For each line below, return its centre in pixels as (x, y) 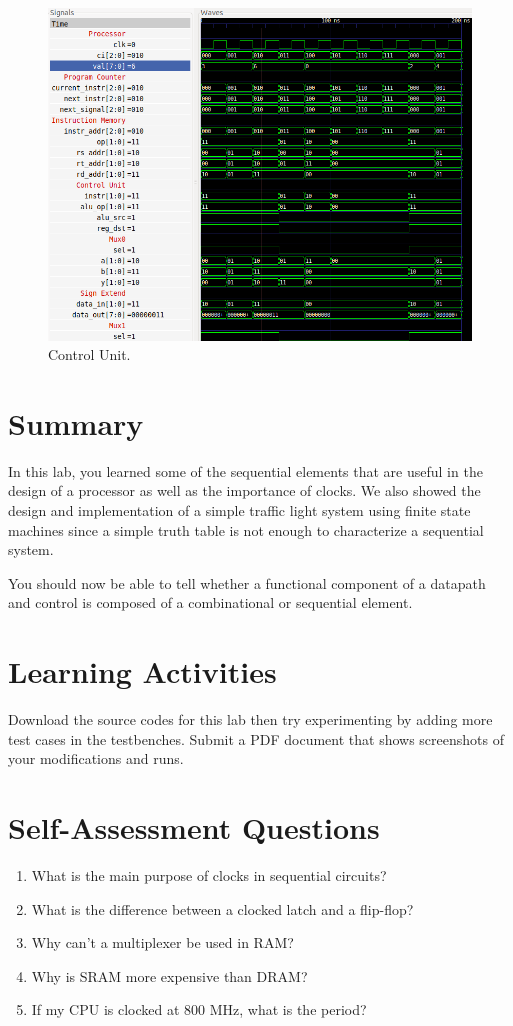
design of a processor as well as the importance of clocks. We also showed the (244, 490)
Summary (76, 422)
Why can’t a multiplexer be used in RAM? (162, 942)
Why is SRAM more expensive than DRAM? (169, 975)
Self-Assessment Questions (194, 827)
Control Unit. (89, 354)
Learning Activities (142, 671)
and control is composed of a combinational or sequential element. (210, 602)
